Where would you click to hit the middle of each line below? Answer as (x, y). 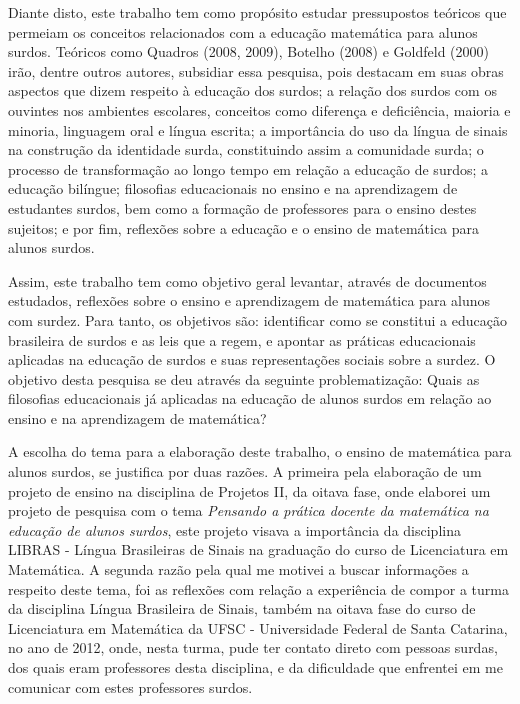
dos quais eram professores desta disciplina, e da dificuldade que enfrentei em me (255, 667)
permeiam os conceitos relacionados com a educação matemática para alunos (243, 31)
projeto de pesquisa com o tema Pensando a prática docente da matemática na (248, 510)
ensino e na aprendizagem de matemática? (137, 417)
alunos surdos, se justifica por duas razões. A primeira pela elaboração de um (245, 471)
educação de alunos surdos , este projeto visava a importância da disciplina (234, 529)
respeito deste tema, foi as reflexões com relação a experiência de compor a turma (258, 588)
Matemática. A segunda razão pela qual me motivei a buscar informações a (238, 569)
